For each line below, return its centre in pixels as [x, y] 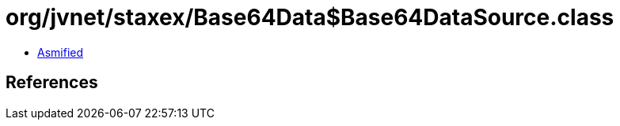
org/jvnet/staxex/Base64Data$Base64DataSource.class [310, 17]
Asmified [61, 52]
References [52, 83]
